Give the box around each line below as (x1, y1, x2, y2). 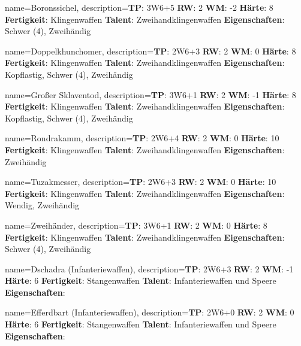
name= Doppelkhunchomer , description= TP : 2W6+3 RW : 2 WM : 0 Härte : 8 (5, 44, 296, 57)
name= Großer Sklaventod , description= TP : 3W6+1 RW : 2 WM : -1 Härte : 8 (5, 88, 296, 101)
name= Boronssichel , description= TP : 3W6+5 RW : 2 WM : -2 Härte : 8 (5, 1, 273, 13)
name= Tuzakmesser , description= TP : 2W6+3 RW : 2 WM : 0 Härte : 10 (5, 175, 276, 188)
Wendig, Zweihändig (5, 199, 80, 211)
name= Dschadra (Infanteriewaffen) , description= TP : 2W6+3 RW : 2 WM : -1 (5, 262, 294, 275)
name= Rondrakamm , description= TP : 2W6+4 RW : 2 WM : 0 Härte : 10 (5, 132, 279, 144)
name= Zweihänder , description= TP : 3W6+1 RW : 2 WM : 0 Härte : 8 (5, 218, 267, 231)
